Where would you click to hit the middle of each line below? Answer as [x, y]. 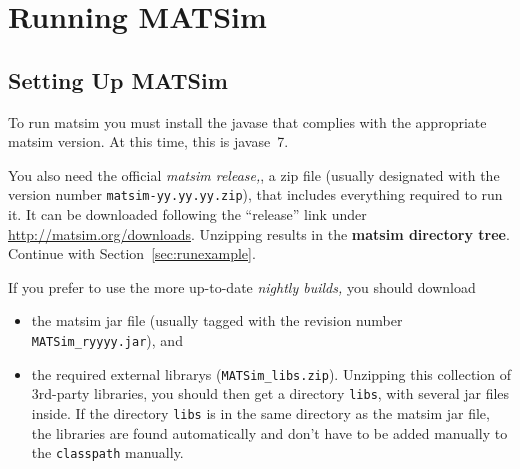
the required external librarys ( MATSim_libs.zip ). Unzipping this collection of [271, 373]
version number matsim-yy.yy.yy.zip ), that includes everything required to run [255, 194]
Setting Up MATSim [118, 79]
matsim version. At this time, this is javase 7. [148, 141]
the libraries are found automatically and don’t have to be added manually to [269, 432]
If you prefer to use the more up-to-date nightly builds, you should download [242, 286]
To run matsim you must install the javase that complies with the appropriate [247, 121]
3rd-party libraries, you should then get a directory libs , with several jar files [270, 393]
